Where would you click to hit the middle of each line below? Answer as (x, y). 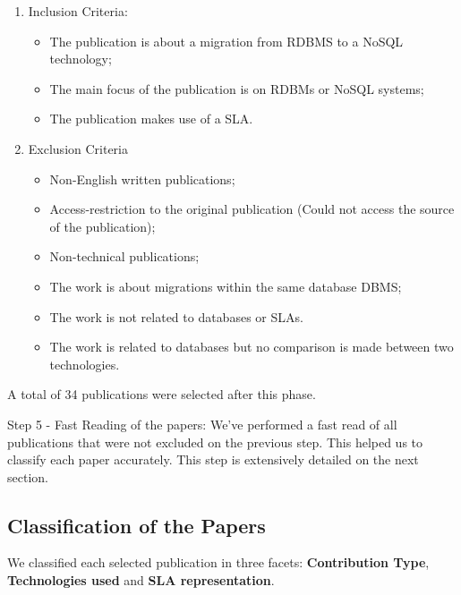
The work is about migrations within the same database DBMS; (226, 286)
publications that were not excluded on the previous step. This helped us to (215, 442)
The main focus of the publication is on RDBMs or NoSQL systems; (237, 88)
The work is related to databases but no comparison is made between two (252, 347)
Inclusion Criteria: (78, 11)
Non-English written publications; (142, 178)
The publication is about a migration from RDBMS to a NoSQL (226, 41)
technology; (81, 59)
